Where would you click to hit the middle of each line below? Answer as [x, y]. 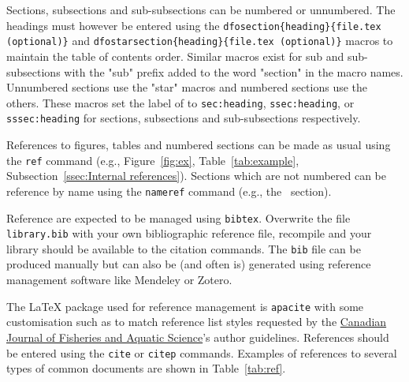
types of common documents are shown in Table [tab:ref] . [146, 368]
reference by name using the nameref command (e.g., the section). [169, 191]
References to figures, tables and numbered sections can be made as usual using [199, 144]
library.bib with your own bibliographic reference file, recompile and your [189, 233]
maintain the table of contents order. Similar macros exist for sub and [175, 56]
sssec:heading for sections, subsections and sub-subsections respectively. [184, 118]
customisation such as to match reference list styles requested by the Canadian [197, 322]
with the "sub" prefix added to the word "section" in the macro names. [234, 71]
